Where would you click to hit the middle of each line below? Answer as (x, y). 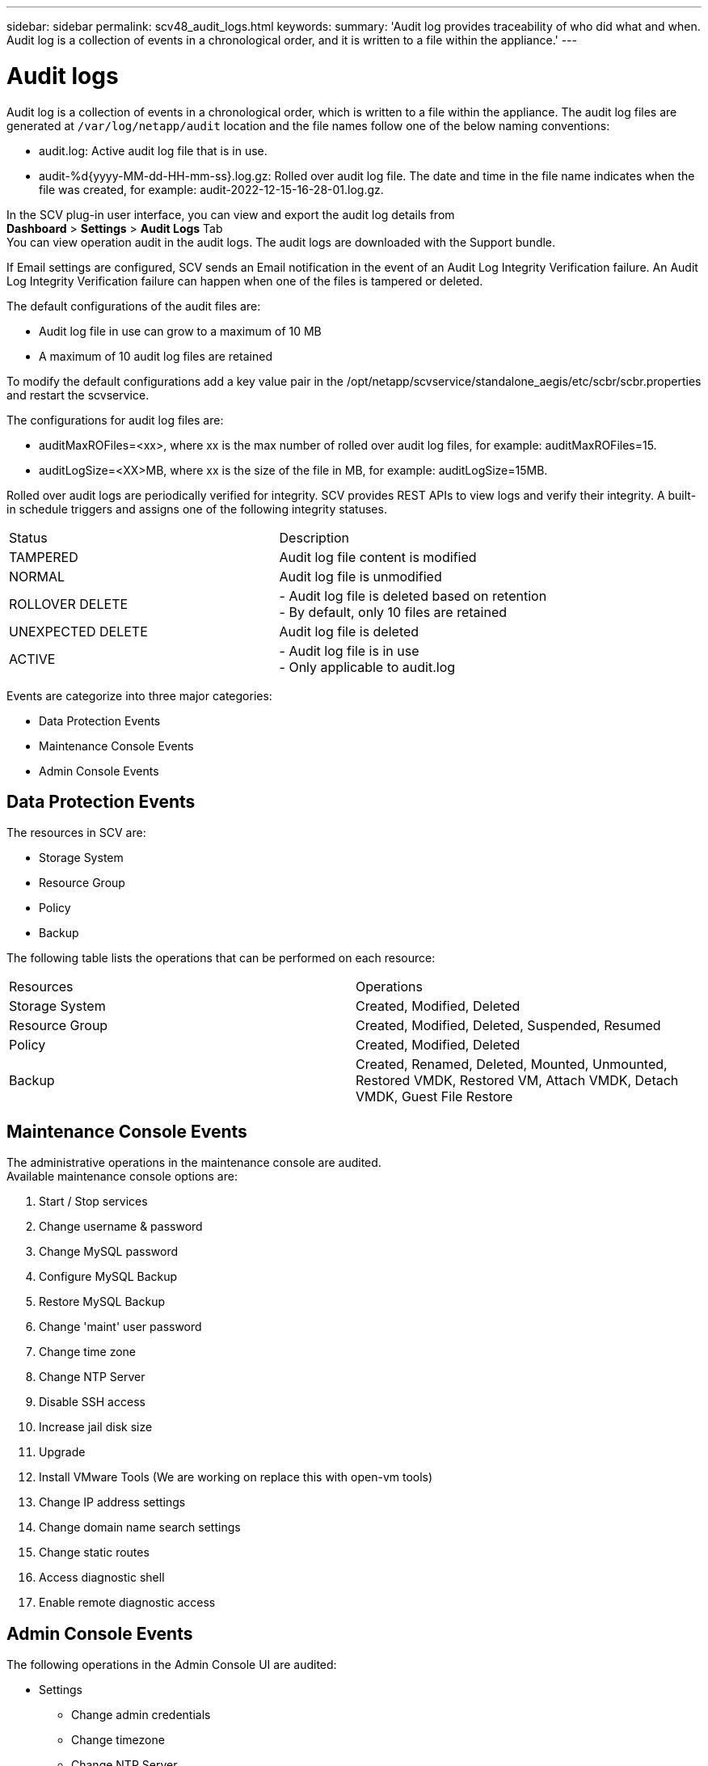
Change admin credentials (141, 1715)
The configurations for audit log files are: (115, 420)
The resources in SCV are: (76, 833)
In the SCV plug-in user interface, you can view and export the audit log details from (231, 214)
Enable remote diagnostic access (127, 1603)
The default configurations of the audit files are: (134, 306)
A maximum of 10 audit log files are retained (156, 356)
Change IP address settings (112, 1502)
